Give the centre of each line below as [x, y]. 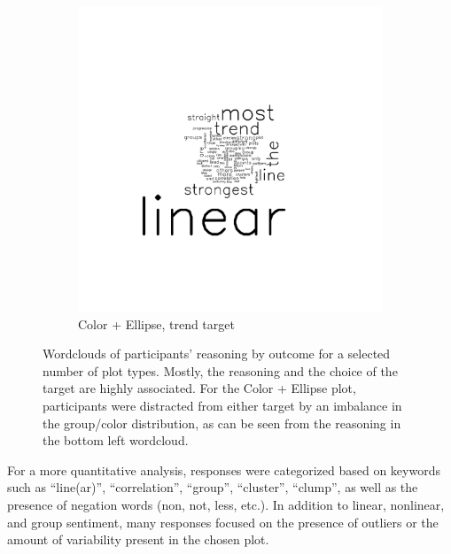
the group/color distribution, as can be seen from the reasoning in [222, 423]
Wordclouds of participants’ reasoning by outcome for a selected [217, 354]
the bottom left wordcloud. [116, 440]
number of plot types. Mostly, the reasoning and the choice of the [220, 370]
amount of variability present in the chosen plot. [138, 539]
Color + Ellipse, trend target [156, 323]
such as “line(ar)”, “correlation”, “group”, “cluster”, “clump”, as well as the [213, 487]
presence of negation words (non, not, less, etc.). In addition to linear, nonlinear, [226, 504]
